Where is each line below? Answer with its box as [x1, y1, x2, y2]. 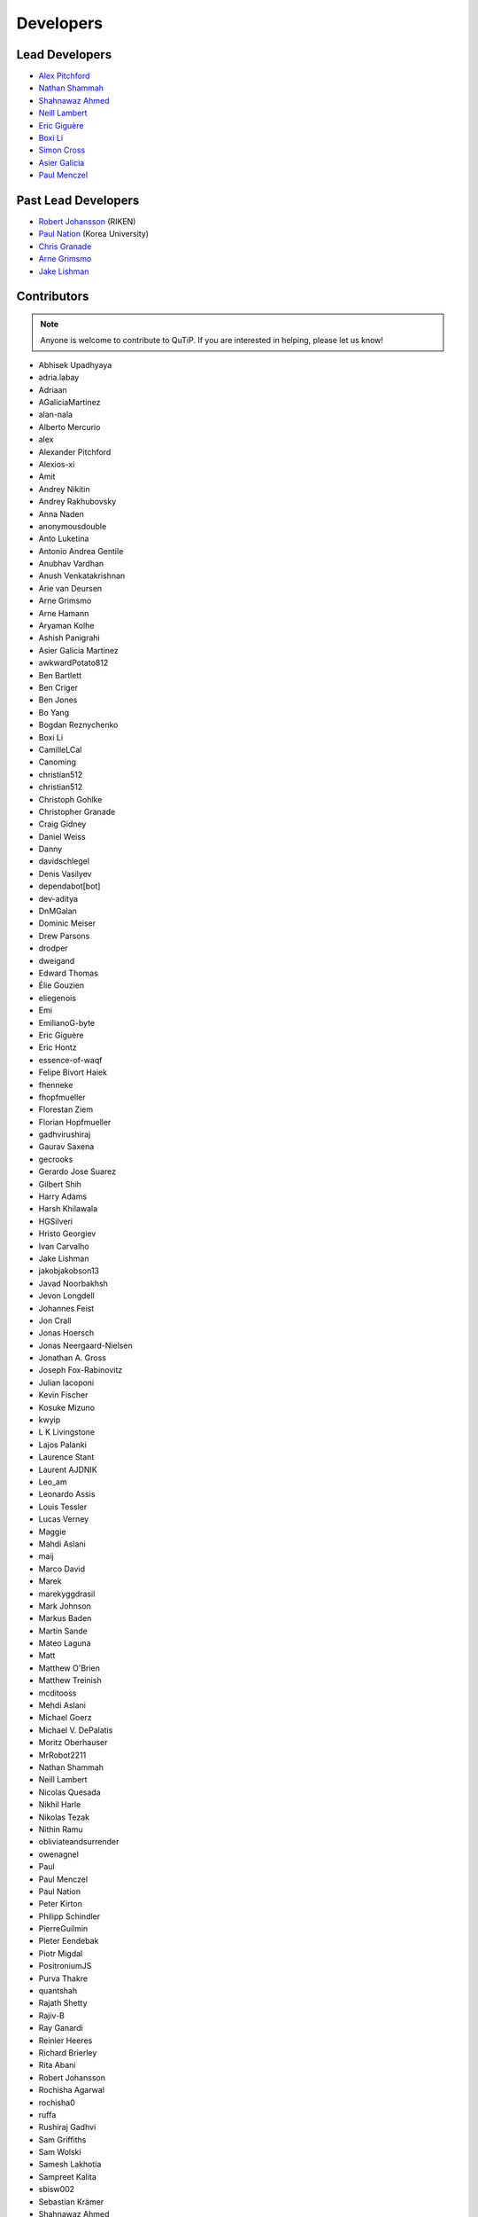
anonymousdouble [38, 521, 107, 531]
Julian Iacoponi [38, 1377, 95, 1388]
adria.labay [38, 372, 80, 383]
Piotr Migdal [38, 1947, 83, 1959]
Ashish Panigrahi [38, 632, 101, 643]
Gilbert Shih [38, 1179, 81, 1189]
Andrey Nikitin [38, 483, 90, 494]
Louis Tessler [38, 1501, 88, 1512]
